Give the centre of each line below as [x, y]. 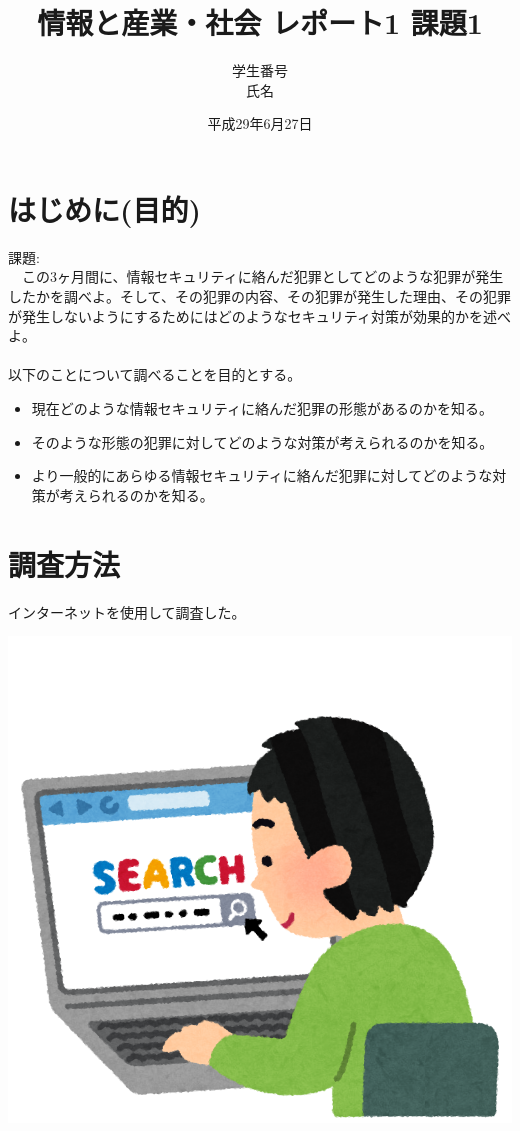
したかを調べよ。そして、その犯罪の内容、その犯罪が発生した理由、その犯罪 [259, 296]
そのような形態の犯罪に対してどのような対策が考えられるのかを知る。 [262, 441]
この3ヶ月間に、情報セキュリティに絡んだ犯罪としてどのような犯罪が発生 [262, 276]
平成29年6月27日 [260, 123]
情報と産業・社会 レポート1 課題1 [260, 22]
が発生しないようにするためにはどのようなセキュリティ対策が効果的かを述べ [260, 315]
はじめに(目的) [105, 208]
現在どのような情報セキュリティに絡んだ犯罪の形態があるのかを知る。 [262, 408]
